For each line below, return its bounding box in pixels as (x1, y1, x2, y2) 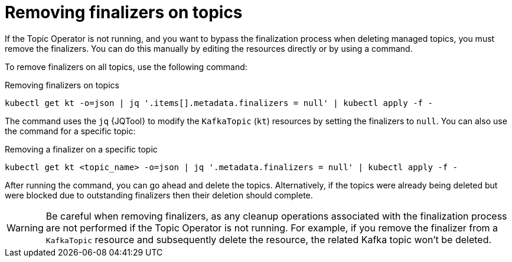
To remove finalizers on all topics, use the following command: (5, 61, 247, 72)
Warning (6, 221, 44, 234)
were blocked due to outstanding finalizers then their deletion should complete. (5, 190, 313, 200)
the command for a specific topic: (5, 125, 136, 136)
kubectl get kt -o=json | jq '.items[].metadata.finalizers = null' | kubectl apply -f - (5, 98, 433, 108)
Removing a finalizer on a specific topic (5, 144, 158, 154)
